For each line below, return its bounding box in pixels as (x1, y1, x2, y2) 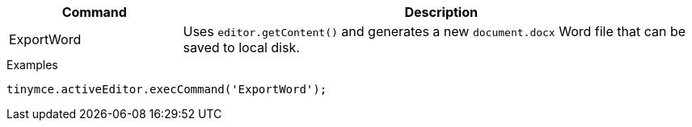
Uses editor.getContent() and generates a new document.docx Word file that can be (183, 23, 686, 39)
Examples (6, 58, 58, 72)
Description (404, 4, 478, 20)
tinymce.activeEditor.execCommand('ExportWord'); (6, 83, 327, 96)
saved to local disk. (183, 39, 300, 55)
